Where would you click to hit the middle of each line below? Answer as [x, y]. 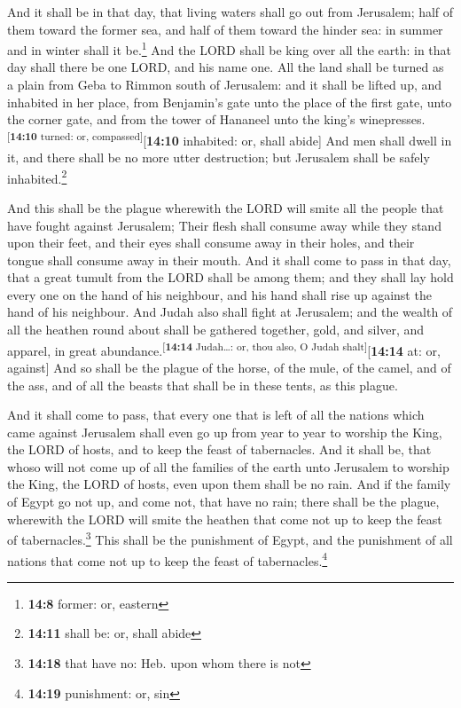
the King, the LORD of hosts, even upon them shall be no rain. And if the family [229, 484]
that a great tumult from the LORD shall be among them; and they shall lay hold [230, 277]
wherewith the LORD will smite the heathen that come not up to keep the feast [225, 519]
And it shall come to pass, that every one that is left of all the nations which [216, 415]
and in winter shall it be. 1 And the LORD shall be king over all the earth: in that [230, 48]
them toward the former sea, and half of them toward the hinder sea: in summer [225, 29]
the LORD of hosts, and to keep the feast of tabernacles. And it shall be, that [219, 449]
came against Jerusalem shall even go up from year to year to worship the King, [225, 432]
